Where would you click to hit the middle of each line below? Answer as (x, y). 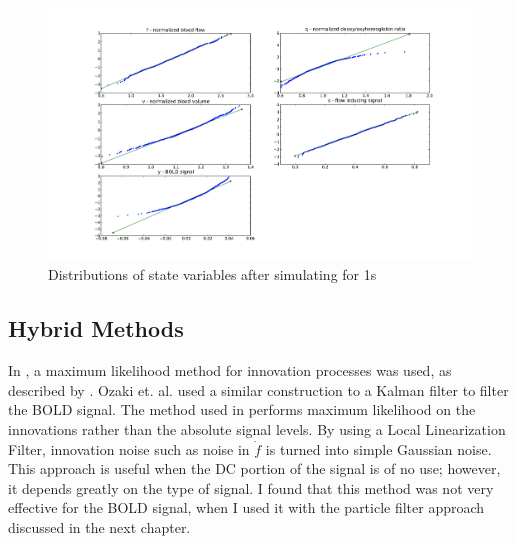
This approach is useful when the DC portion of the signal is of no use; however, (254, 468)
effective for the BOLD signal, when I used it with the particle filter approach (246, 507)
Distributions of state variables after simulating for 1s (212, 274)
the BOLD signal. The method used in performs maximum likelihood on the (242, 409)
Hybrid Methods (96, 328)
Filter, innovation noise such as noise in (129, 448)
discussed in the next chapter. (99, 526)
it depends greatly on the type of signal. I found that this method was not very (251, 487)
